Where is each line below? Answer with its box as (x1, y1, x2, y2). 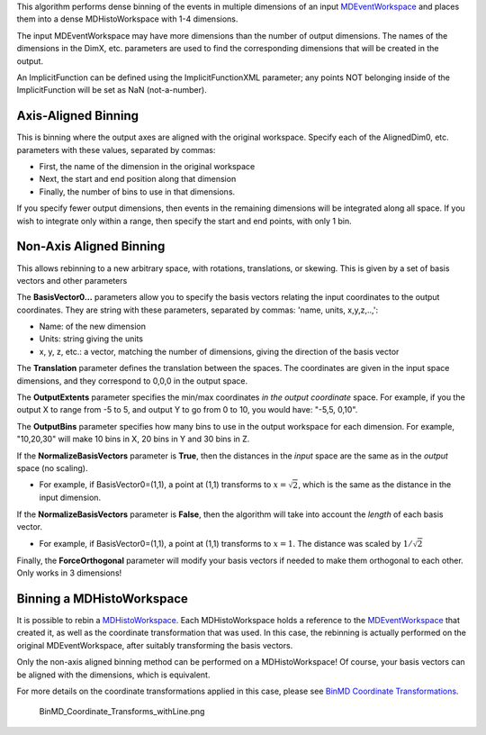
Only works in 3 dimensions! (16, 567, 122, 578)
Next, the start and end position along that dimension (39, 174, 237, 185)
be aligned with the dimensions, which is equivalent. (16, 669, 211, 680)
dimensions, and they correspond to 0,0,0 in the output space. (16, 375, 248, 386)
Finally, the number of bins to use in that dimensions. (39, 186, 236, 197)
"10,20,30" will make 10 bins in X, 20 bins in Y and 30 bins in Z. (16, 433, 250, 445)
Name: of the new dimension (39, 321, 146, 332)
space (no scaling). (16, 462, 88, 473)
